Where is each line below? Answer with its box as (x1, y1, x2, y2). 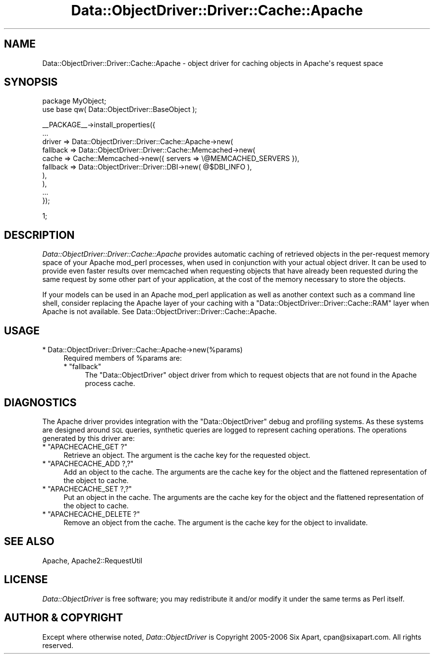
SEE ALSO (4, 535, 54, 548)
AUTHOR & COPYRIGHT (4, 611, 123, 624)
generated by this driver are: (42, 434, 135, 442)
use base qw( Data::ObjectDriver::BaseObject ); (42, 105, 197, 114)
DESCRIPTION (4, 228, 75, 241)
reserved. (42, 641, 73, 650)
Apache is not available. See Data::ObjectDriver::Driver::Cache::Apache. (42, 307, 277, 316)
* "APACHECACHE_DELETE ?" (42, 509, 140, 518)
